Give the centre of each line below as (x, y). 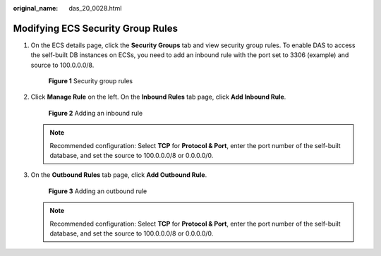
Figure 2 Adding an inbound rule (96, 113)
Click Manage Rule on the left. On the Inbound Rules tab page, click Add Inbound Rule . (158, 97)
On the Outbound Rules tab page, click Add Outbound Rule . (119, 175)
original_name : (36, 8)
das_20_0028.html (95, 8)
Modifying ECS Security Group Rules (95, 28)
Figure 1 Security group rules (91, 81)
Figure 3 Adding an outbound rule (98, 191)
